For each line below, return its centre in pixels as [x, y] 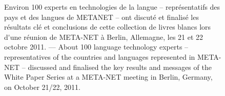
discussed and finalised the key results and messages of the [120, 67]
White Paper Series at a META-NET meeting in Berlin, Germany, [108, 77]
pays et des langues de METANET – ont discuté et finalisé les [101, 17]
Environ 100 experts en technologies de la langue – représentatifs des [112, 7]
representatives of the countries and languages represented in [100, 56]
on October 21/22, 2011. [42, 87]
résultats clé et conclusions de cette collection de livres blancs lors [108, 27]
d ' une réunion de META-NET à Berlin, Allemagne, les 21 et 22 [104, 37]
